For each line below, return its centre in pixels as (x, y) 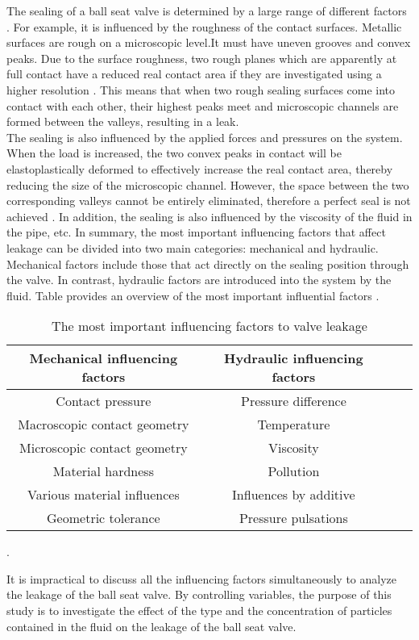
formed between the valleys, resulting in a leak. (123, 121)
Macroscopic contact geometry (104, 425)
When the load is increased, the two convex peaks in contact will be (174, 153)
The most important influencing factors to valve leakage (209, 326)
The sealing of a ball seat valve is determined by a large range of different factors (207, 10)
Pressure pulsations (293, 518)
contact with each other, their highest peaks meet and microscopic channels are (203, 105)
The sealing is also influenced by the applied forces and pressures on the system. (205, 137)
